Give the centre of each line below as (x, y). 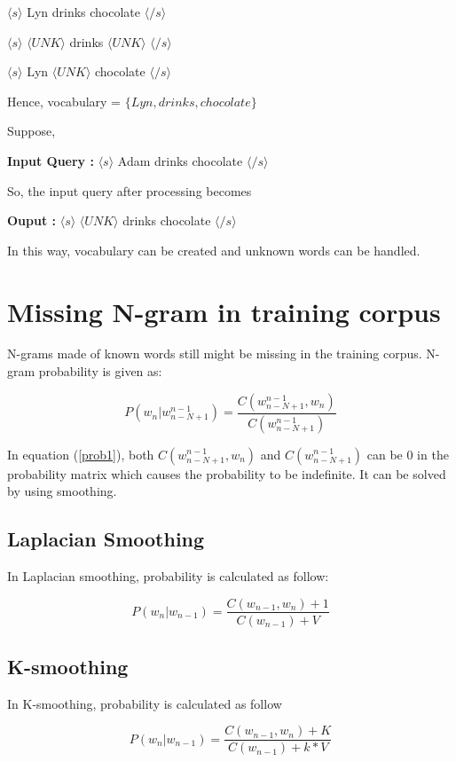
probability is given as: (100, 371)
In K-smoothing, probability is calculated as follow (145, 703)
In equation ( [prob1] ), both (81, 454)
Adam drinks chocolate (180, 160)
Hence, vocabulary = (64, 101)
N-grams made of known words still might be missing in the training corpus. (215, 354)
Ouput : (32, 220)
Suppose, (31, 131)
